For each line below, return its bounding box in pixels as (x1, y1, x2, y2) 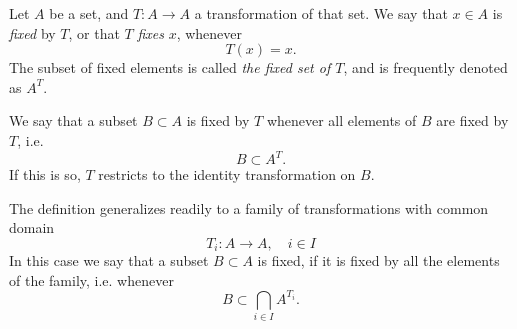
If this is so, (9, 164, 81, 185)
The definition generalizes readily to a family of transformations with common (9, 197, 489, 218)
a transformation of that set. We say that (194, 3, 448, 23)
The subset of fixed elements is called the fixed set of (9, 57, 331, 78)
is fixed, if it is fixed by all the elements (257, 250, 500, 271)
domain (9, 217, 55, 238)
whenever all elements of (266, 110, 417, 131)
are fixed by (436, 110, 509, 131)
